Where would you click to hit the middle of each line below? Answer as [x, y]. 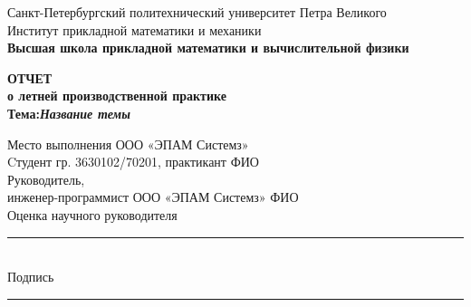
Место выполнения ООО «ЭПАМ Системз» [128, 144]
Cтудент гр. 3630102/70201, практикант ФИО [133, 162]
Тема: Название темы [69, 113]
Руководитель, [46, 179]
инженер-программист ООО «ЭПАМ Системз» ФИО [153, 197]
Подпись [31, 277]
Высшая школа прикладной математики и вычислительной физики [208, 48]
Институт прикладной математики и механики [135, 29]
